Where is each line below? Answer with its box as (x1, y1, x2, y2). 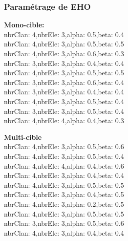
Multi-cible (4, 131, 42, 142)
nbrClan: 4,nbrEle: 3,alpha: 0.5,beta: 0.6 (4, 141, 124, 152)
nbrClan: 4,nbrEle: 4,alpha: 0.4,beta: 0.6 (4, 160, 124, 171)
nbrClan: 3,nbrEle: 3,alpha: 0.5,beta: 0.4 (4, 106, 124, 116)
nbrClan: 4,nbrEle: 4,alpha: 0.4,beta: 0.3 (4, 115, 124, 126)
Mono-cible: (4, 20, 44, 30)
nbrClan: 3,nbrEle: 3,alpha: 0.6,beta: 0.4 (4, 77, 124, 87)
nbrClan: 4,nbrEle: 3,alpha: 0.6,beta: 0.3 (4, 48, 124, 58)
